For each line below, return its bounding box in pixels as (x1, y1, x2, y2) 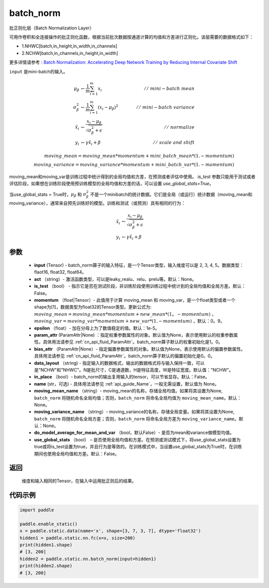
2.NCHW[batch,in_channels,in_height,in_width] (21, 50, 119, 56)
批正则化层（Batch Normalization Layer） (9, 25, 94, 31)
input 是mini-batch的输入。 (9, 68, 68, 74)
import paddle (19, 507, 54, 513)
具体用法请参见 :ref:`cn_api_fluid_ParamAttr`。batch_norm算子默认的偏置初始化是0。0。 (34, 353, 215, 359)
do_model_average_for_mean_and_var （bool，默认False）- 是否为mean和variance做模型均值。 (34, 429, 234, 436)
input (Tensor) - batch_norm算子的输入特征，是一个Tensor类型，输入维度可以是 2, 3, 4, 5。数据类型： (34, 262, 244, 268)
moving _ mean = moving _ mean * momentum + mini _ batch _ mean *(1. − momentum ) (44, 153, 234, 159)
